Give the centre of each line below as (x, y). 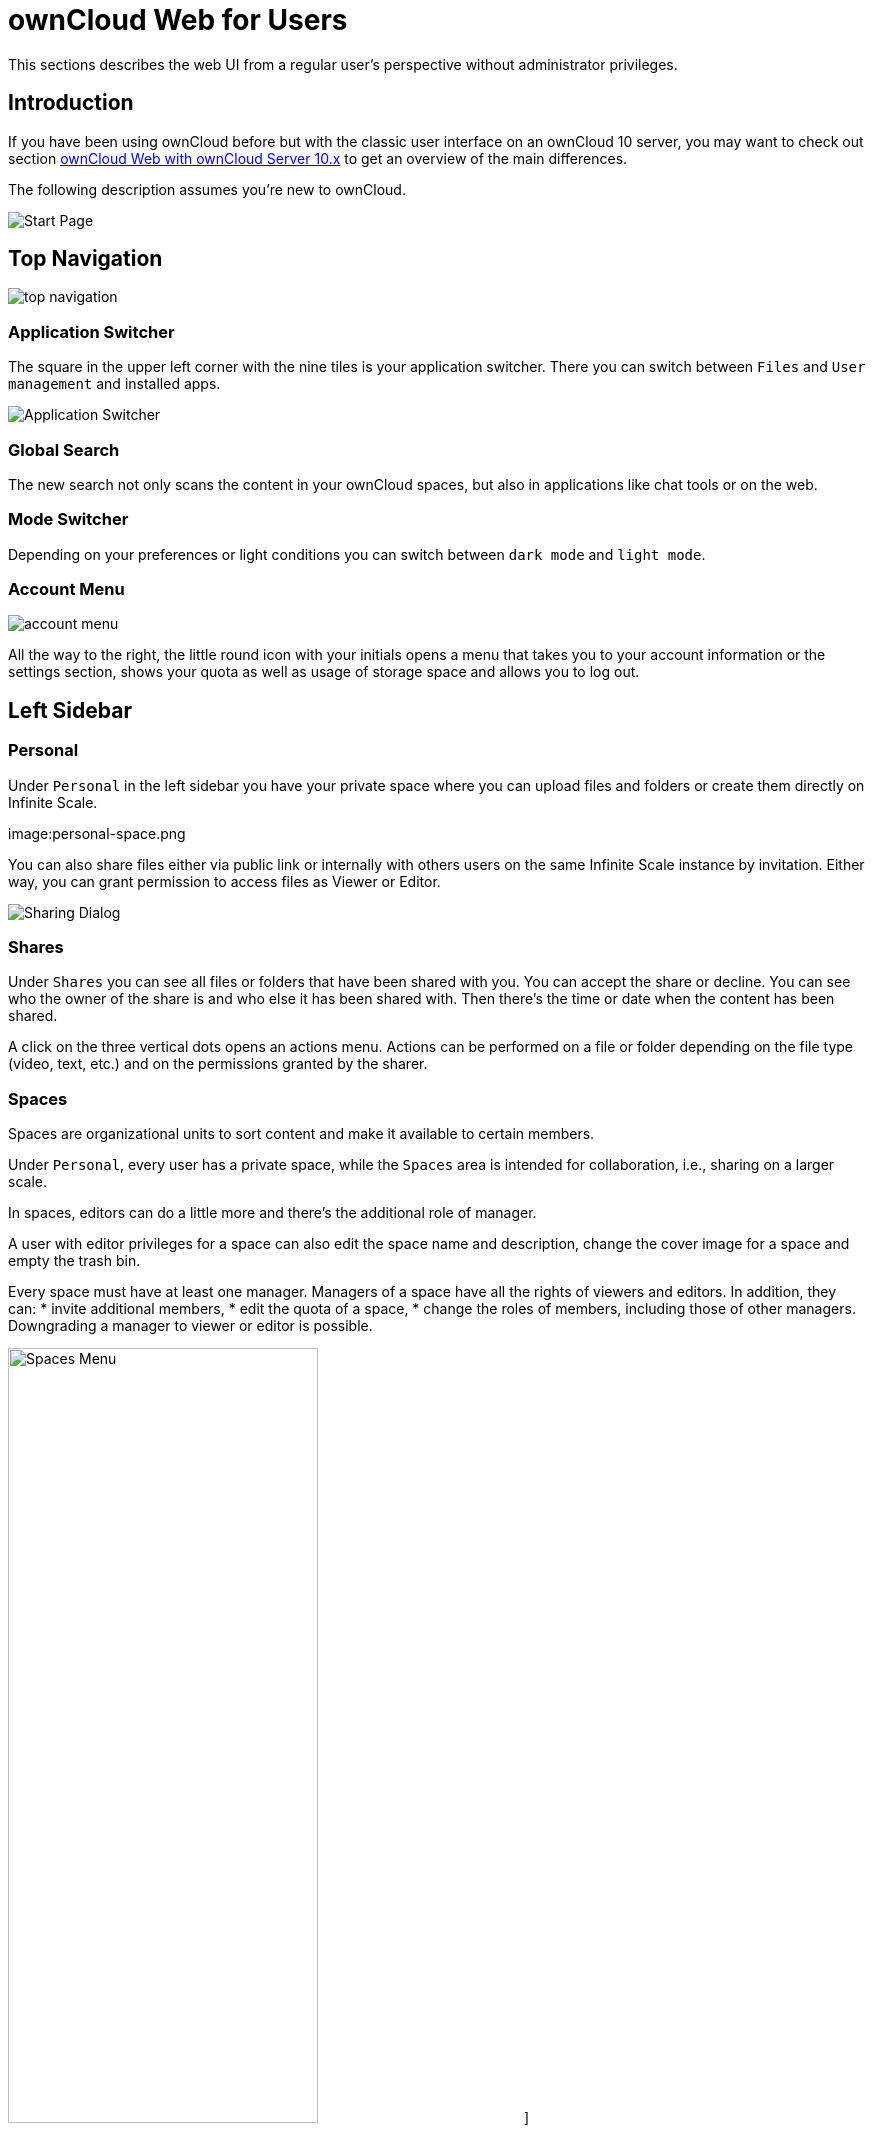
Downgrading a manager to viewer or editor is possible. (190, 1326)
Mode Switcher (68, 519)
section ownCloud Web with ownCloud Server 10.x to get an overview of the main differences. (318, 158)
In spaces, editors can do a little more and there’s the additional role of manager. (272, 1213)
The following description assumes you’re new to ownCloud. (207, 189)
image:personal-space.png (97, 833)
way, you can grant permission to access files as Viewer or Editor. (224, 881)
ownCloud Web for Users (178, 20)
